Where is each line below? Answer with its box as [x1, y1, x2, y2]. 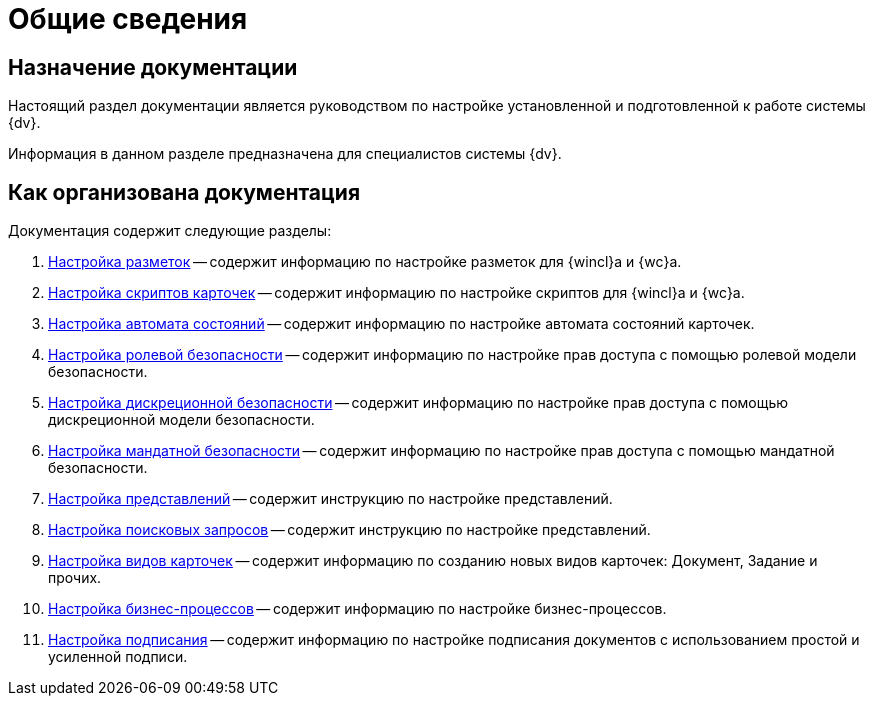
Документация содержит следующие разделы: [8, 222, 332, 240]
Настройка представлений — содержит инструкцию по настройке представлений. [48, 490, 613, 508]
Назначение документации [8, 54, 298, 80]
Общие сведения [8, 2, 248, 36]
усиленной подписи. [48, 648, 188, 666]
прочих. [48, 569, 102, 587]
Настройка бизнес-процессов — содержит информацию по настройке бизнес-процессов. [48, 600, 667, 618]
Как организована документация [8, 179, 361, 205]
